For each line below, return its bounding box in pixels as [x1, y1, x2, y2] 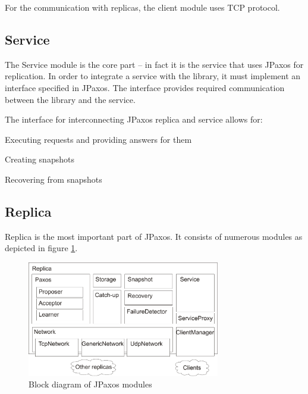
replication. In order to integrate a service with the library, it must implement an [5, 70, 301, 82]
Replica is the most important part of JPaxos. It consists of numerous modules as [5, 230, 303, 242]
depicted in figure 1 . [5, 242, 78, 254]
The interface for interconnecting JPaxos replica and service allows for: [5, 113, 263, 126]
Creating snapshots [5, 153, 74, 165]
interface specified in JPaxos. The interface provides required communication [5, 81, 285, 93]
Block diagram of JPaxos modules [29, 378, 152, 390]
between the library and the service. [5, 93, 136, 105]
